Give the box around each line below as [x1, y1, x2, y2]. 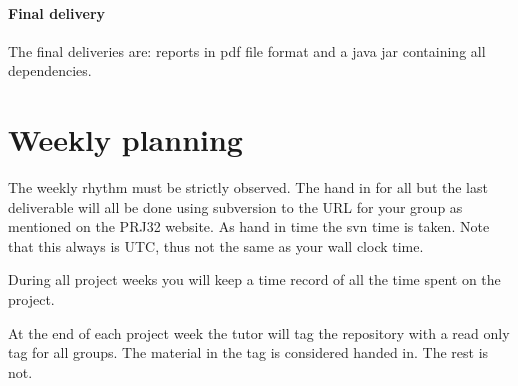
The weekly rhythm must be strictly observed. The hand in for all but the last [8, 177, 488, 198]
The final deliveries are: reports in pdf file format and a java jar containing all [8, 40, 486, 61]
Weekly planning [8, 119, 243, 160]
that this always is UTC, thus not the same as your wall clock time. [8, 235, 424, 256]
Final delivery [8, 2, 106, 23]
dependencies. [8, 60, 92, 81]
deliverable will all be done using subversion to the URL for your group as [8, 196, 463, 217]
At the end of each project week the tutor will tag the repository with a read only [8, 322, 510, 343]
